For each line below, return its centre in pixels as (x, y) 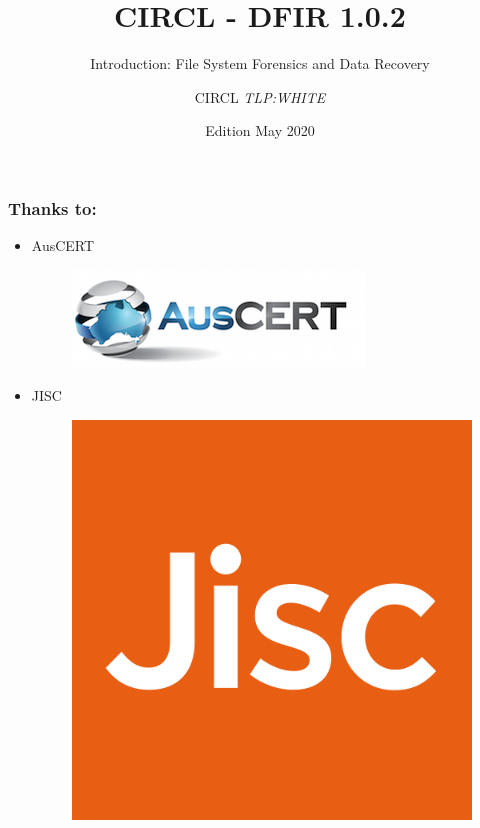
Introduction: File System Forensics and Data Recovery (260, 63)
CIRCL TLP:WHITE (260, 96)
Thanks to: (52, 207)
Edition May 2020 (260, 130)
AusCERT (63, 245)
